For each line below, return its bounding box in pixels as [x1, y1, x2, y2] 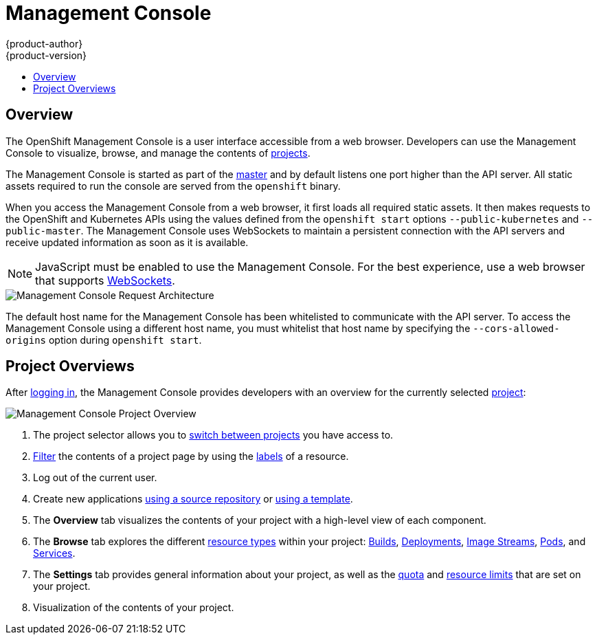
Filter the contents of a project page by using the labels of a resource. [33, 450, 349, 463]
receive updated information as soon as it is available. [5, 236, 249, 248]
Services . [33, 547, 76, 560]
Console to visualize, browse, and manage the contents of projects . [5, 146, 311, 159]
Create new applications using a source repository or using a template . [33, 493, 353, 505]
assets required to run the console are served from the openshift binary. [5, 179, 341, 192]
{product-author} [5, 37, 83, 49]
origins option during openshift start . [5, 333, 202, 346]
